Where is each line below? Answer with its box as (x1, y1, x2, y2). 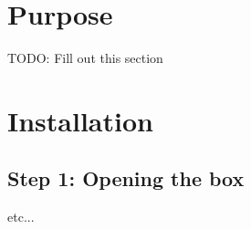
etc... (7, 207, 35, 226)
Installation (7, 101, 153, 139)
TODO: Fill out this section (7, 48, 163, 68)
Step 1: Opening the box (7, 164, 245, 193)
